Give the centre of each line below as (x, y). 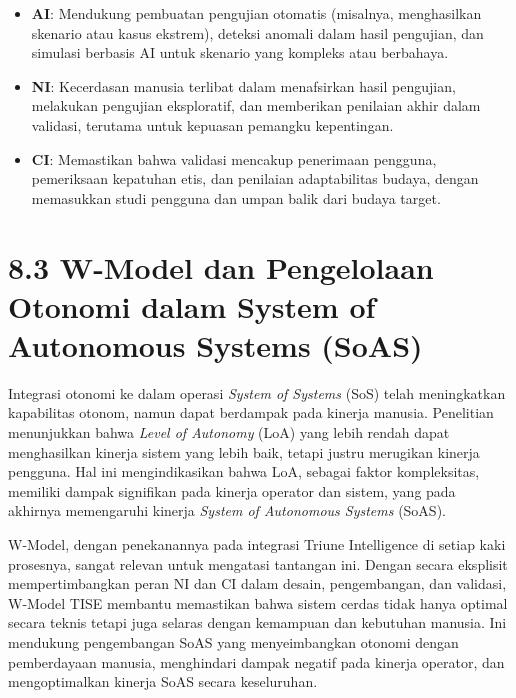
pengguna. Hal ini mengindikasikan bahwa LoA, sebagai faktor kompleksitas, (244, 471)
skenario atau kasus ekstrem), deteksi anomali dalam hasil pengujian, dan (257, 32)
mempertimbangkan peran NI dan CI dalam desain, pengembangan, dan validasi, (257, 583)
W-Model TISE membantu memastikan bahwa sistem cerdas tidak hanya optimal (258, 602)
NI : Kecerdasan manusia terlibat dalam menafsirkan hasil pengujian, (243, 85)
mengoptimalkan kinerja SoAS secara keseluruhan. (163, 681)
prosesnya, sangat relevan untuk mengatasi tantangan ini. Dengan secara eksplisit (258, 563)
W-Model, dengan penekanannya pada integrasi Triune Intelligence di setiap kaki (257, 544)
